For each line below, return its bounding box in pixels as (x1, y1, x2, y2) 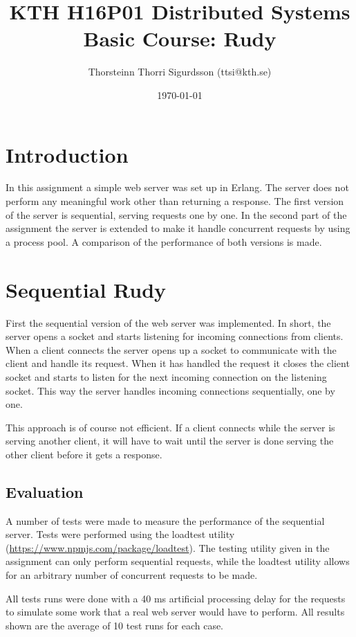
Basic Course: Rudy (83, 24, 277, 53)
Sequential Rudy (6, 275, 167, 303)
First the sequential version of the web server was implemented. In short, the (6, 315, 331, 330)
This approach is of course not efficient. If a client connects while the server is (6, 420, 335, 434)
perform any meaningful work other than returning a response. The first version (6, 194, 344, 208)
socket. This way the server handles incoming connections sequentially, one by (6, 383, 335, 397)
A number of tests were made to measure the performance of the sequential (6, 513, 325, 528)
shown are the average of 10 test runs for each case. (6, 618, 224, 632)
